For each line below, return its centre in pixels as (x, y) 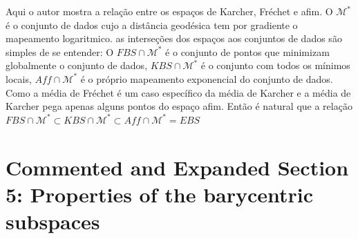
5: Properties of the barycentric (160, 194)
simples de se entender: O (60, 51)
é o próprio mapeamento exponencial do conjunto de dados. (207, 78)
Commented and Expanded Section (177, 167)
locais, (19, 78)
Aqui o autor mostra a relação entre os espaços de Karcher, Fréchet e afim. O (169, 11)
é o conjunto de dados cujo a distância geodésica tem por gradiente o (152, 25)
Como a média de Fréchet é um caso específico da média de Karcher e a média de (178, 92)
